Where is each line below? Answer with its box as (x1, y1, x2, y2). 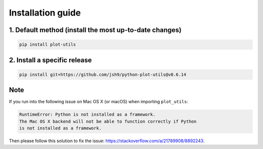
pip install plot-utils (19, 42, 76, 47)
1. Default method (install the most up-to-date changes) (9, 26, 182, 34)
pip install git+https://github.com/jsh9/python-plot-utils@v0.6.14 (19, 72, 187, 77)
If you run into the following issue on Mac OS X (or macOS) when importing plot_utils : (9, 99, 188, 105)
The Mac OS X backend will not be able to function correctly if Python (19, 118, 197, 124)
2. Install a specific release (9, 56, 92, 64)
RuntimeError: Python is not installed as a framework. (19, 112, 156, 117)
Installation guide (9, 7, 81, 18)
